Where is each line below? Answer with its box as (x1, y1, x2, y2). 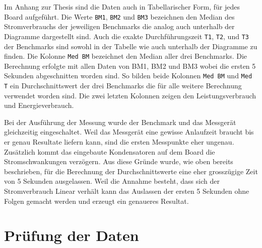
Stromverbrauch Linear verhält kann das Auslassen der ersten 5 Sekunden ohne (4, 186, 249, 196)
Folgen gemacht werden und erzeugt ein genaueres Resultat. (4, 195, 189, 206)
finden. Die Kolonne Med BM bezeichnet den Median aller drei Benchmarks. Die (4, 51, 247, 61)
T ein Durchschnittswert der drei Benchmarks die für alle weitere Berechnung (4, 80, 242, 90)
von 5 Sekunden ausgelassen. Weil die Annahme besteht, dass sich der (4, 176, 220, 186)
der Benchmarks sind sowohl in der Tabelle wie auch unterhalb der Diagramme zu (4, 41, 257, 51)
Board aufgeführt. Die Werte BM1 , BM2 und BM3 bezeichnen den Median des (4, 11, 235, 22)
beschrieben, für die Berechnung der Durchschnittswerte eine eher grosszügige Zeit (4, 166, 258, 176)
